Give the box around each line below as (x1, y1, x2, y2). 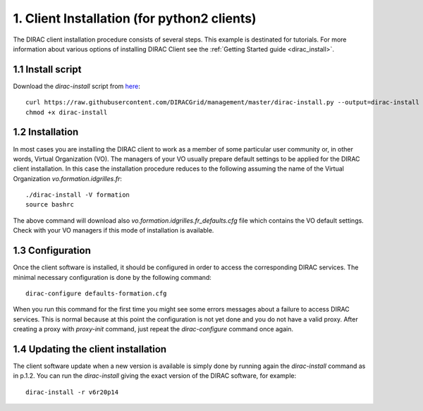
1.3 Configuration (13, 245, 91, 257)
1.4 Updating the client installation (13, 343, 167, 355)
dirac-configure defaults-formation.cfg (25, 289, 167, 297)
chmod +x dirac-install (25, 108, 108, 116)
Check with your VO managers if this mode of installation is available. (13, 226, 214, 235)
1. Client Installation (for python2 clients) (13, 11, 257, 26)
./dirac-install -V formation (25, 191, 130, 199)
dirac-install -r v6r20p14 (25, 388, 119, 396)
